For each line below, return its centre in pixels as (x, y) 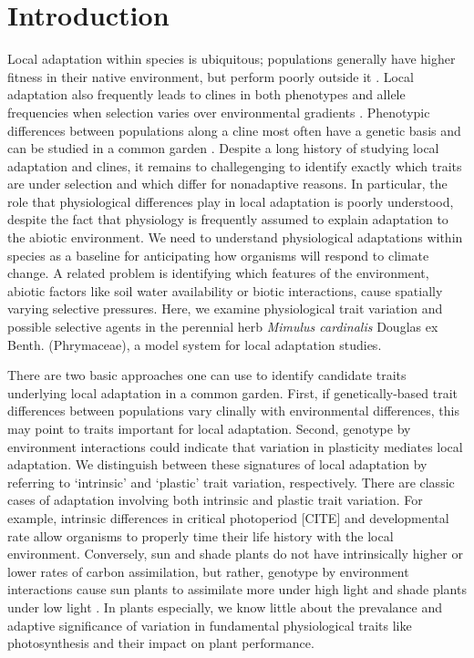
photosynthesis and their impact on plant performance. (161, 643)
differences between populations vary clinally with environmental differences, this (233, 411)
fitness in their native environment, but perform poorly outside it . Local (211, 76)
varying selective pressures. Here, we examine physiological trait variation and (225, 308)
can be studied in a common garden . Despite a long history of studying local (223, 148)
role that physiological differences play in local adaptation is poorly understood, (231, 201)
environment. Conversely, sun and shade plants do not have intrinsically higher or (235, 554)
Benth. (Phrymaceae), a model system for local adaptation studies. (195, 344)
